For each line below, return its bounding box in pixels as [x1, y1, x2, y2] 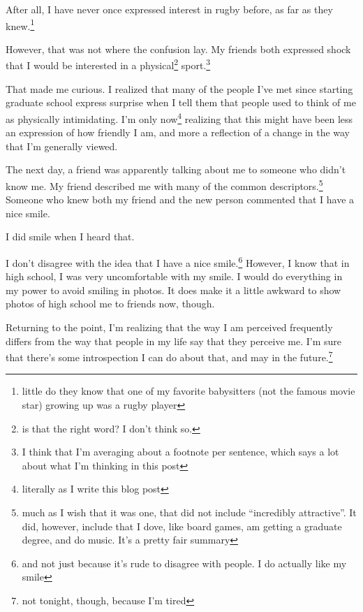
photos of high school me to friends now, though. [6, 296, 215, 311]
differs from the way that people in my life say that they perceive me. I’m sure [6, 333, 341, 348]
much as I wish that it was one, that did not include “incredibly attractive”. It [22, 504, 357, 519]
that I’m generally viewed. [6, 138, 118, 153]
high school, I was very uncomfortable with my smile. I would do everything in [6, 269, 343, 284]
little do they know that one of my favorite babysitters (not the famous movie [22, 384, 355, 398]
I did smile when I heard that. [6, 229, 135, 244]
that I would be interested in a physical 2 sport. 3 [6, 56, 211, 73]
